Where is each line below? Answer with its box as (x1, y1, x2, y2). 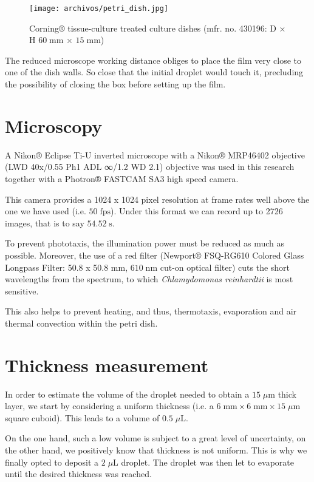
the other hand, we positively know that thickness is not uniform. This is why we (5, 443, 307, 456)
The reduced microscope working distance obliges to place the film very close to (5, 53, 302, 66)
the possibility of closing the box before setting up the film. (5, 78, 226, 90)
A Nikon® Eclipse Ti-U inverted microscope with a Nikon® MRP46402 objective (5, 148, 305, 161)
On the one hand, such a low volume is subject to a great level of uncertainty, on (5, 432, 306, 444)
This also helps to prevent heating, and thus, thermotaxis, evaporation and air (5, 305, 297, 317)
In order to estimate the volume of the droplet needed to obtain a (5, 387, 250, 400)
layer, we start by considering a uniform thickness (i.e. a (5, 399, 214, 412)
